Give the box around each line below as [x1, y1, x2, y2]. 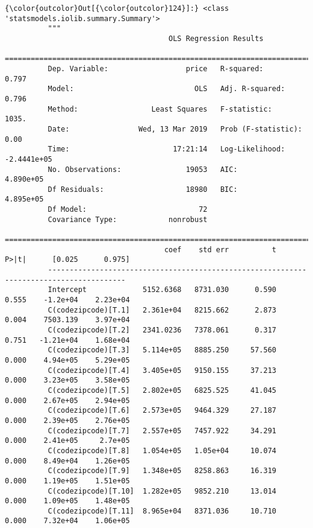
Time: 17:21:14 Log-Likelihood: [48, 145, 285, 154]
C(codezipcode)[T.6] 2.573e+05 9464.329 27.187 [48, 406, 277, 415]
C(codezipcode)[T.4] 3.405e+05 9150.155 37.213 [48, 366, 277, 375]
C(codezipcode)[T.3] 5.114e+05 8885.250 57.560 [48, 346, 277, 355]
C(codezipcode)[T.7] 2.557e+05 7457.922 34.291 [48, 426, 277, 435]
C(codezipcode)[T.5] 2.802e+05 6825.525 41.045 [48, 386, 277, 395]
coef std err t [164, 245, 277, 254]
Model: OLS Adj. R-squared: [48, 84, 285, 94]
